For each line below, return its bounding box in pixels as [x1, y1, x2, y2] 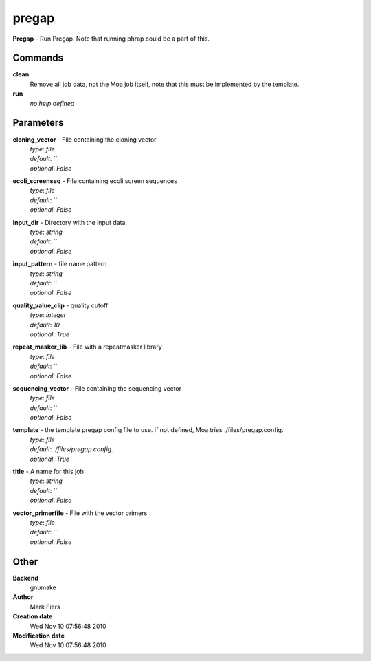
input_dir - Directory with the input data [12, 218, 126, 226]
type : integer [30, 311, 67, 319]
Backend [12, 574, 39, 582]
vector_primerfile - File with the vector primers [12, 509, 148, 517]
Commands [12, 52, 64, 64]
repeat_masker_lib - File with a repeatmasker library [12, 343, 163, 351]
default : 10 [30, 321, 60, 329]
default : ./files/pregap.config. [30, 445, 113, 453]
